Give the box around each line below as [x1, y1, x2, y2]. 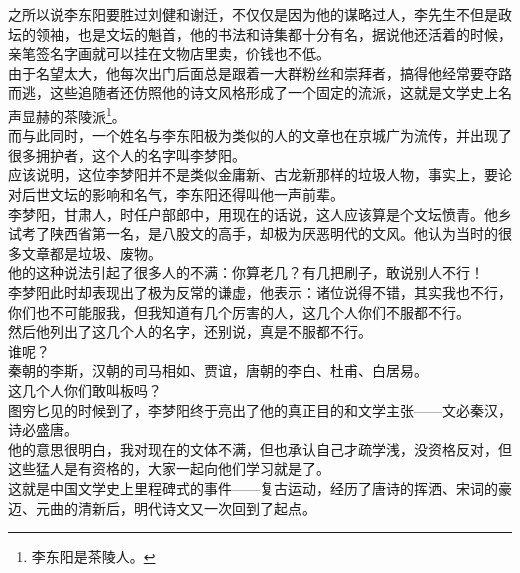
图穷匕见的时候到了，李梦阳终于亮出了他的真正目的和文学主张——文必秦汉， [8, 399, 512, 420]
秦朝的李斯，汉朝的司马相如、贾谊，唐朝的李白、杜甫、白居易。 [8, 360, 428, 381]
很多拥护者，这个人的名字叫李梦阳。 [8, 144, 246, 165]
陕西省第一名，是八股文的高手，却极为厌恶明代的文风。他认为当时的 [49, 223, 498, 244]
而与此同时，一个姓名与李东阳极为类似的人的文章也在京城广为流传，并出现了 [8, 125, 512, 146]
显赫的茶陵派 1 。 [21, 102, 126, 126]
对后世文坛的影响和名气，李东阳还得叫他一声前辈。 [8, 184, 344, 204]
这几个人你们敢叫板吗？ [8, 379, 162, 400]
